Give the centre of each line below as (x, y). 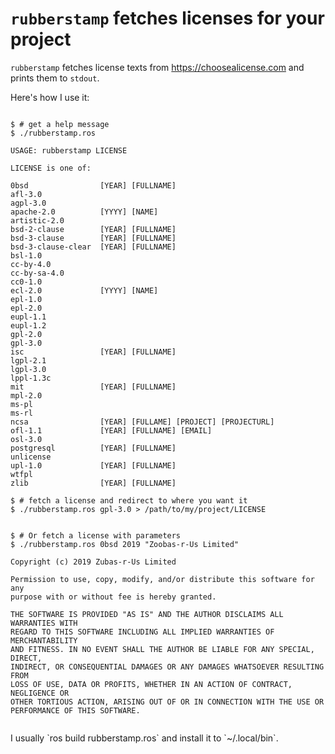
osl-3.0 (26, 439)
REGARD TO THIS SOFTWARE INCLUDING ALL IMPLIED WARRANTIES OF (142, 632)
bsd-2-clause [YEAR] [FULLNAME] (93, 229)
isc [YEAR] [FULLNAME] (93, 352)
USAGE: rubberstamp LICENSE (69, 150)
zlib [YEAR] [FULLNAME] (93, 483)
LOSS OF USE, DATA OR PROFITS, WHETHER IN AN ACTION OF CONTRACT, (151, 684)
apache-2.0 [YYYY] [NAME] (84, 212)
